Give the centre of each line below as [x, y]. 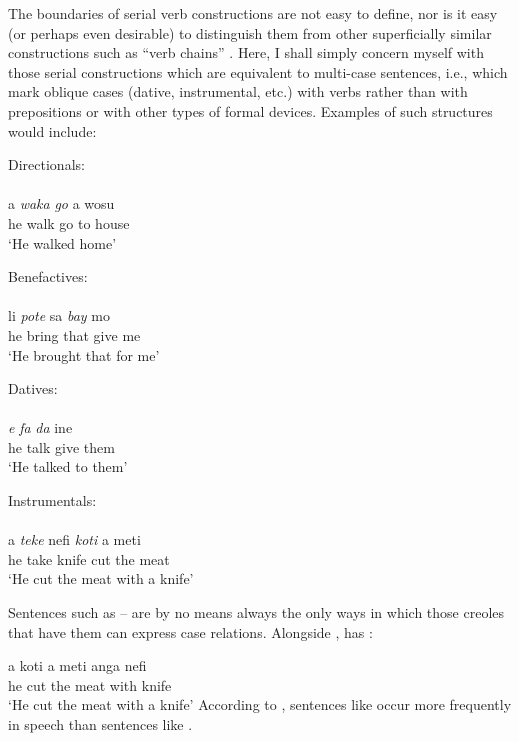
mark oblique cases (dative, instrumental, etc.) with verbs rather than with [238, 91]
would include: [52, 130]
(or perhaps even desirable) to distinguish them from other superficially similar [250, 32]
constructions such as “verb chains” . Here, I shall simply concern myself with [246, 52]
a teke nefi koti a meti [74, 539]
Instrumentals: [52, 500]
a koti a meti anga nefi [77, 665]
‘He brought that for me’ [84, 354]
